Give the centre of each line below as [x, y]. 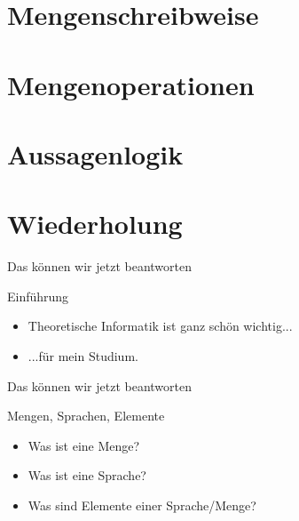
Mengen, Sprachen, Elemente [86, 416]
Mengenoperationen [131, 84]
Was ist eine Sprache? [87, 475]
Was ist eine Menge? [84, 445]
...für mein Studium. [83, 356]
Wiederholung [95, 224]
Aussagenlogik [95, 153]
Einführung [38, 296]
